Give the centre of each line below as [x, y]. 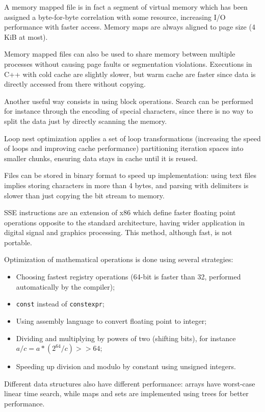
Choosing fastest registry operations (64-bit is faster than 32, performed [128, 277]
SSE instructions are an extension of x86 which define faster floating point [120, 212]
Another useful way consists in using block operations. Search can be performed [129, 101]
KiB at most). [26, 36]
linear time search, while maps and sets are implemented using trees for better [126, 393]
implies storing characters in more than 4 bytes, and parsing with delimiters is [126, 185]
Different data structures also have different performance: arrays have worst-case [130, 383]
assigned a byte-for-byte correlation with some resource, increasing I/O [115, 17]
